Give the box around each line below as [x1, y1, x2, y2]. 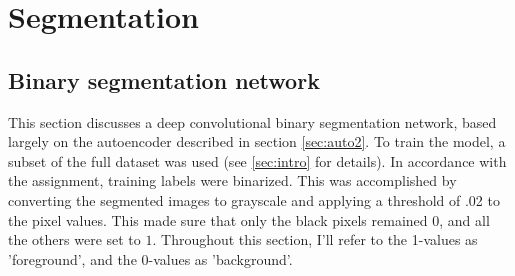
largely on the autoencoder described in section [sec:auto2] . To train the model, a [8, 131, 506, 152]
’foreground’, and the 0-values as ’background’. [8, 248, 293, 269]
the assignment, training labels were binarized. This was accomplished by [8, 170, 457, 191]
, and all [439, 209, 490, 230]
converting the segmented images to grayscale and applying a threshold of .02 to [8, 189, 500, 210]
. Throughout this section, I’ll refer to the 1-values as [152, 229, 478, 250]
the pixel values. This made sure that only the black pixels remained [8, 209, 428, 230]
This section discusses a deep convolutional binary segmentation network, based [8, 111, 497, 132]
